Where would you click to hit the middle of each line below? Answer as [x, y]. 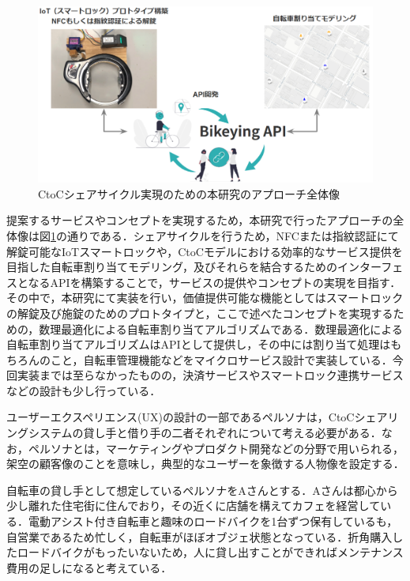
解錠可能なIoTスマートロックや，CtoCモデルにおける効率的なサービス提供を [205, 251]
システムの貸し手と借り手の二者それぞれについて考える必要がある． [205, 433]
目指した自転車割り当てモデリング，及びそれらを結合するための [172, 267]
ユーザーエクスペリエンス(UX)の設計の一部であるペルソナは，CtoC [181, 417]
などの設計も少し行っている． [84, 390]
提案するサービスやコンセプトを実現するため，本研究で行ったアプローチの [200, 220]
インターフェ [371, 267]
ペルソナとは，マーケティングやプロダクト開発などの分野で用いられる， [216, 448]
